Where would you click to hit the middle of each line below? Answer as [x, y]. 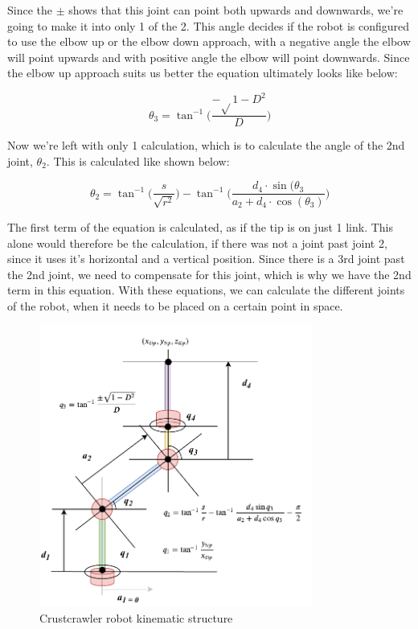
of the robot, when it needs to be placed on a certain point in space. [175, 305]
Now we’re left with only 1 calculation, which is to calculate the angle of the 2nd [206, 145]
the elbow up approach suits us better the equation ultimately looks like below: [203, 73]
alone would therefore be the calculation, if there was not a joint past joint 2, [197, 243]
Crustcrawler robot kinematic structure [136, 618]
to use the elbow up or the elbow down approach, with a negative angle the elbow [209, 41]
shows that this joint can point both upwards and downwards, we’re [236, 10]
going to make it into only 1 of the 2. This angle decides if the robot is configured [209, 25]
